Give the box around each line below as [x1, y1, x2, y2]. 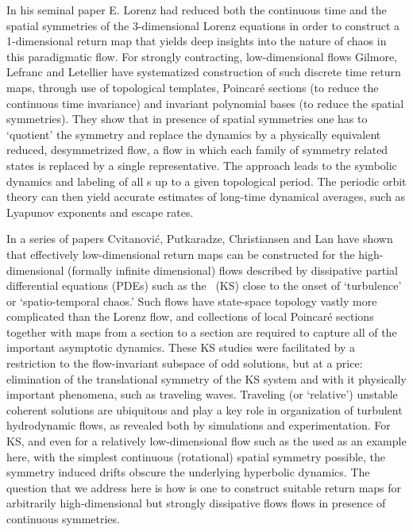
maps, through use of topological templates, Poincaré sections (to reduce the [6, 79, 379, 95]
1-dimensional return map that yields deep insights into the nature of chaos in [6, 33, 387, 49]
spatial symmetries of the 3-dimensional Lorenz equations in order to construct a [6, 17, 400, 33]
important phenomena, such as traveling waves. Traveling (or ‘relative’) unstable [6, 386, 398, 403]
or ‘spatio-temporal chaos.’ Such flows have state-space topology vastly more [6, 292, 377, 309]
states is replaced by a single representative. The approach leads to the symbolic [6, 156, 397, 173]
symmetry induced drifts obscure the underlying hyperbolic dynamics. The [6, 464, 370, 480]
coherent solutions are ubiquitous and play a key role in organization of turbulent [6, 401, 403, 418]
